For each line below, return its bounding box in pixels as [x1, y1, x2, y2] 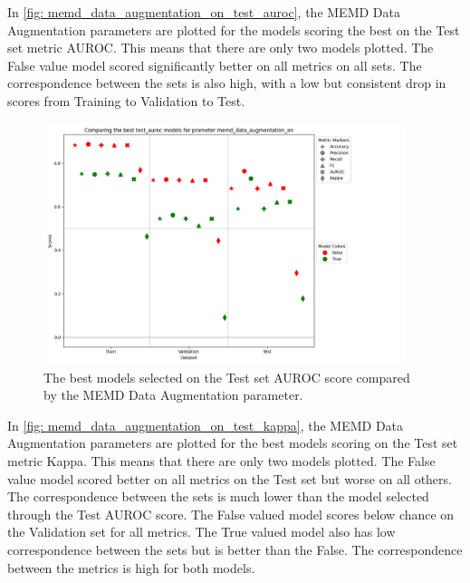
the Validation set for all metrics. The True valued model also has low [7, 522, 396, 541]
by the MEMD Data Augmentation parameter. [43, 385, 303, 404]
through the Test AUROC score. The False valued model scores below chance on [7, 504, 455, 523]
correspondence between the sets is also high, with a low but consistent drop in [7, 73, 446, 92]
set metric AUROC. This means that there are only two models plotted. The [7, 38, 434, 57]
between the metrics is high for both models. [7, 558, 255, 577]
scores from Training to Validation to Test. [7, 91, 245, 110]
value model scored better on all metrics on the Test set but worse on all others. [7, 469, 452, 488]
